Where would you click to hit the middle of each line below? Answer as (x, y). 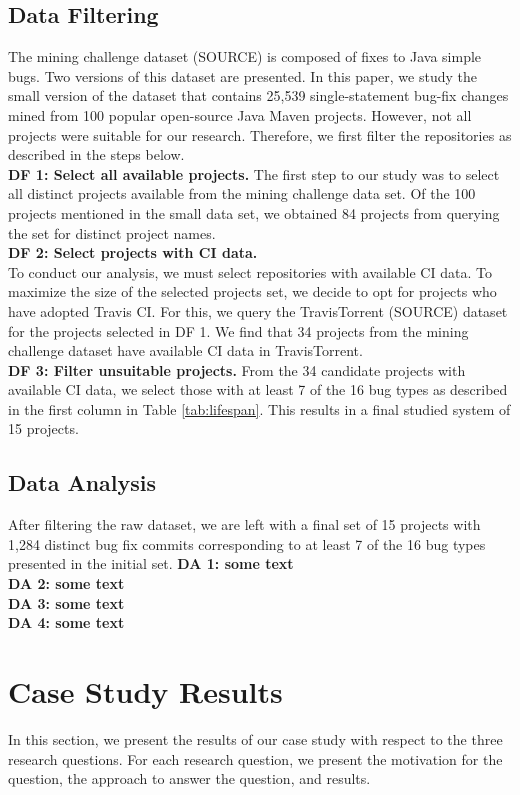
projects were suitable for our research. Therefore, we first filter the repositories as (260, 134)
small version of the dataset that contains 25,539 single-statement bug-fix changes (258, 95)
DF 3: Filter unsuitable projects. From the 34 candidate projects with (237, 369)
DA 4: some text (66, 622)
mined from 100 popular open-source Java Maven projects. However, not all (240, 114)
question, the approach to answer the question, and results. (189, 778)
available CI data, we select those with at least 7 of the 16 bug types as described (258, 389)
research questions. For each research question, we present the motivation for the (255, 758)
